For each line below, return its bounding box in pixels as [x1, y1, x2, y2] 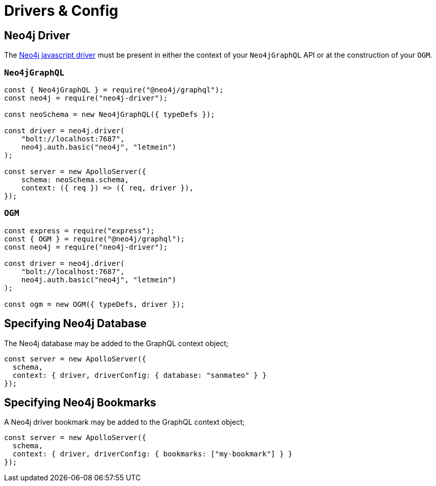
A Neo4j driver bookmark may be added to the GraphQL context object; [4, 418, 245, 427]
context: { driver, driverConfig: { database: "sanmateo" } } [12, 371, 267, 379]
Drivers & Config [4, 2, 118, 19]
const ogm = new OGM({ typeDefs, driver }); [4, 300, 185, 308]
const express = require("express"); [4, 226, 155, 235]
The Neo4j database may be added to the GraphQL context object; [4, 338, 229, 348]
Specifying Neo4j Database [4, 317, 147, 330]
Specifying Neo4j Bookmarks [4, 396, 156, 409]
